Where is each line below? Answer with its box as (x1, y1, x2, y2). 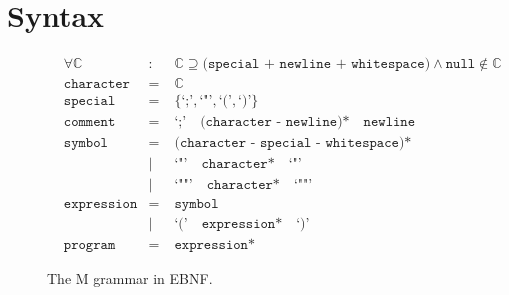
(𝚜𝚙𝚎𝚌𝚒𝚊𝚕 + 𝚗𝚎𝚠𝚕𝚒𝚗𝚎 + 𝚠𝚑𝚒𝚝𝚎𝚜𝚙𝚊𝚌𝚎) (202, 57, 431, 72)
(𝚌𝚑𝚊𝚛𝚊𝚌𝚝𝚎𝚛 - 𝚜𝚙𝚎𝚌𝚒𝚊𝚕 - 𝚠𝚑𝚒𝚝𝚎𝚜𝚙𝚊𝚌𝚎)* (174, 136, 412, 151)
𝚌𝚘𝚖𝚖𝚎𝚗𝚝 (63, 115, 116, 130)
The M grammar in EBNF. (47, 268, 213, 289)
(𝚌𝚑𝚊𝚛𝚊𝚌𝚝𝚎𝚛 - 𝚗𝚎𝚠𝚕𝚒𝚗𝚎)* (200, 115, 350, 130)
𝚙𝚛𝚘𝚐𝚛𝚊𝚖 (63, 238, 116, 253)
